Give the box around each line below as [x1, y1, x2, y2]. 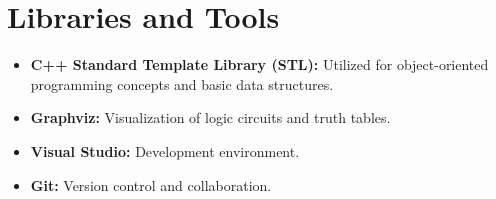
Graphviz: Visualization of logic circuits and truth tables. [30, 107, 391, 128]
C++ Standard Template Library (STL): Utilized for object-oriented [30, 54, 489, 75]
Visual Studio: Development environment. [30, 140, 300, 161]
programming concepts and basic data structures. [30, 73, 334, 94]
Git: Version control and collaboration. [30, 174, 272, 195]
